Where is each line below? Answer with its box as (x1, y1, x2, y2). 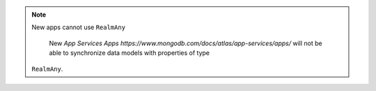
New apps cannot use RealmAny (31, 23, 125, 31)
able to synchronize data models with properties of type (49, 49, 210, 57)
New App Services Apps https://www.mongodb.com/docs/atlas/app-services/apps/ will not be (49, 39, 323, 47)
